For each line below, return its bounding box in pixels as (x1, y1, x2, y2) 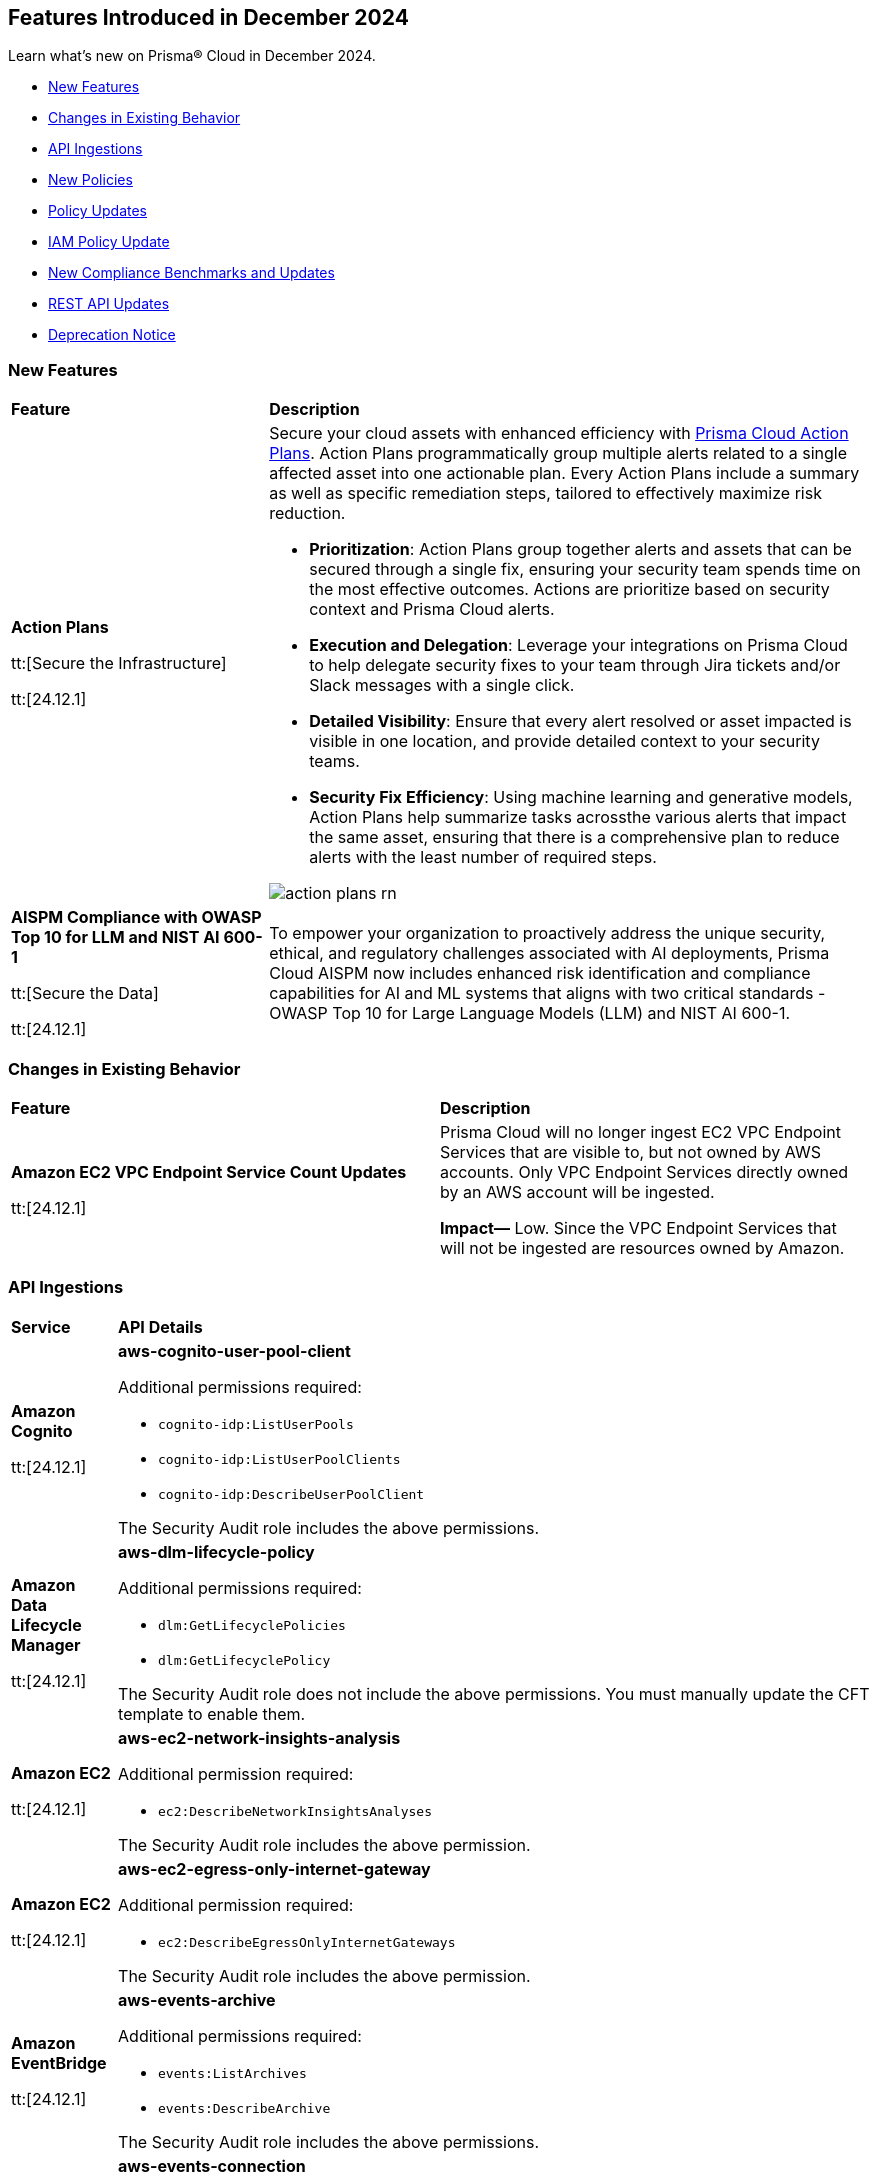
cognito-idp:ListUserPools (158, 1416, 354, 1432)
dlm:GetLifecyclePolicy (158, 1652, 331, 1668)
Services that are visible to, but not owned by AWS (440, 1141, 821, 1162)
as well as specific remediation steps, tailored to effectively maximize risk (269, 483, 822, 504)
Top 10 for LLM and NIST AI (11, 927, 220, 948)
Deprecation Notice (48, 326, 176, 344)
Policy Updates (48, 202, 147, 220)
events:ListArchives (158, 2065, 307, 2081)
